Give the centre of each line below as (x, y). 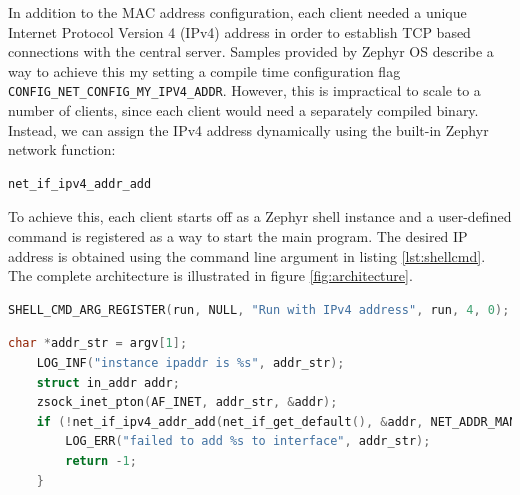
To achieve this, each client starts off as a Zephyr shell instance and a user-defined (260, 216)
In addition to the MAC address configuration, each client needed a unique (237, 12)
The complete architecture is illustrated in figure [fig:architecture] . (210, 275)
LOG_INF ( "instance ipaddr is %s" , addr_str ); (190, 362)
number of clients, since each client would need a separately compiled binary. (243, 110)
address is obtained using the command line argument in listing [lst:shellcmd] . (247, 255)
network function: (62, 149)
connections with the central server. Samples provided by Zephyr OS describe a (251, 51)
